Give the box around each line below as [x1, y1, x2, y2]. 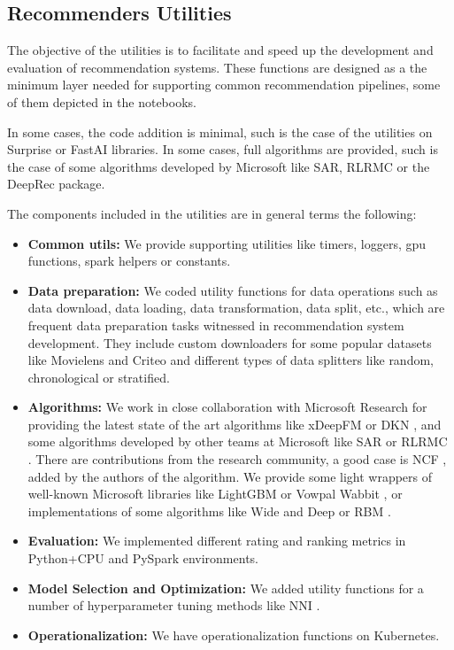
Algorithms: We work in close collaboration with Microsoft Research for [27, 398, 427, 416]
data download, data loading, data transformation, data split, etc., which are [27, 298, 445, 317]
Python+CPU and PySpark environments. [27, 549, 258, 568]
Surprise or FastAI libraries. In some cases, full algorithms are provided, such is [7, 140, 438, 159]
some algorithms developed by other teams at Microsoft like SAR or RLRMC [27, 432, 448, 451]
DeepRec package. [7, 174, 105, 193]
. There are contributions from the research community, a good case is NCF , [27, 450, 447, 468]
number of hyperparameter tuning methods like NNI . [27, 596, 320, 615]
